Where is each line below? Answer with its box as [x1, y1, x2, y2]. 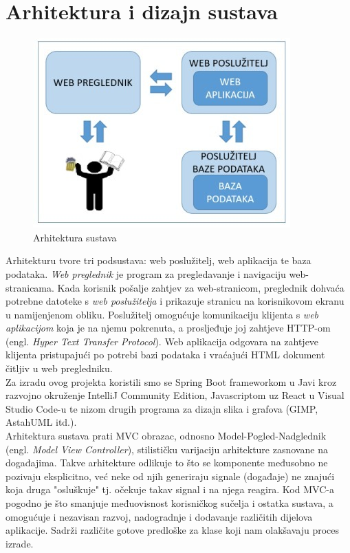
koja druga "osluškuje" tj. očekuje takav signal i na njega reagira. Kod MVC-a [6, 482, 334, 497]
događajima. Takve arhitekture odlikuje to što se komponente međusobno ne [6, 455, 328, 470]
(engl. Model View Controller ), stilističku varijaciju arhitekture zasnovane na [6, 442, 328, 456]
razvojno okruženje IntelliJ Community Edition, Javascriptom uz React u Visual [6, 388, 344, 402]
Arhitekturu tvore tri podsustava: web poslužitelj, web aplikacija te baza [6, 253, 311, 268]
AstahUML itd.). [6, 415, 77, 429]
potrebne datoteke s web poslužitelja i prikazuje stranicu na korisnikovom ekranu [6, 294, 344, 308]
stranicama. [6, 280, 54, 294]
